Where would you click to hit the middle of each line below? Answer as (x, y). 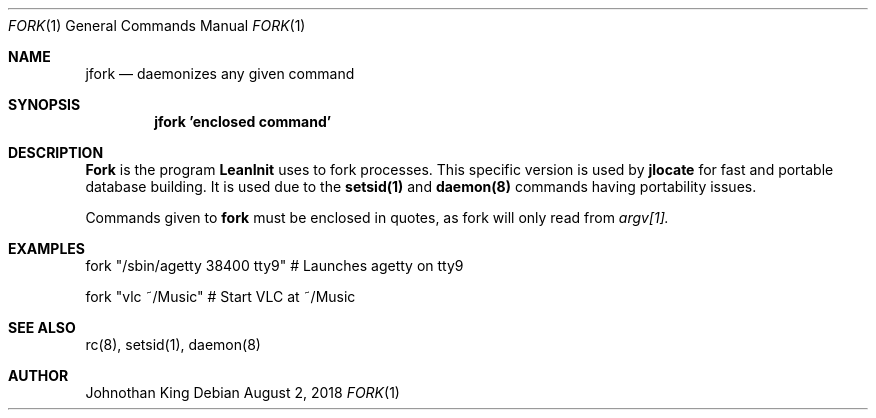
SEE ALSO (42, 327)
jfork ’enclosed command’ (243, 121)
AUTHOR (38, 375)
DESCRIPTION (56, 152)
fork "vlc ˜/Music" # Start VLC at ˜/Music (220, 296)
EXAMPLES (46, 248)
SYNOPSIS (44, 104)
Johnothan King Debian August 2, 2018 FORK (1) (242, 392)
